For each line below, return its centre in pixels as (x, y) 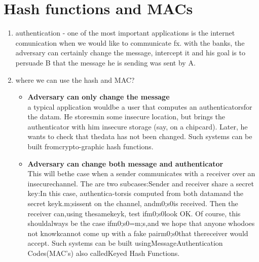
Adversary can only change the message (99, 97)
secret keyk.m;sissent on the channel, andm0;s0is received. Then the (133, 203)
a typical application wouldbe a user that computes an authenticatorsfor (140, 106)
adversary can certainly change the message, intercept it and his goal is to (130, 53)
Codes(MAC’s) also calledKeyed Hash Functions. (104, 253)
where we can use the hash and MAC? (75, 79)
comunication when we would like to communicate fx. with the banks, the (130, 42)
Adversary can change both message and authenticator (125, 163)
